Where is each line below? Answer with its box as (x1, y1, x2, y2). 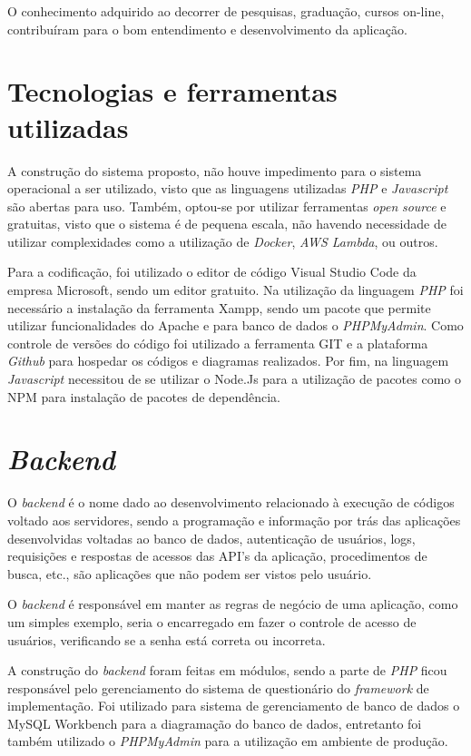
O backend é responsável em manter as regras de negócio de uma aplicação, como (7, 594, 458, 614)
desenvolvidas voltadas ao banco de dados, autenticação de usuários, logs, (7, 528, 416, 547)
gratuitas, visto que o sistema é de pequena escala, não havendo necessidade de (7, 214, 446, 233)
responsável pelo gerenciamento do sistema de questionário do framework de (7, 678, 429, 697)
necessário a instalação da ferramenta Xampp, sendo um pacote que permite (7, 298, 431, 317)
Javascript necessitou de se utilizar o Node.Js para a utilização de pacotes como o (7, 369, 461, 388)
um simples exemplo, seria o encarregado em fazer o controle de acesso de (7, 612, 417, 631)
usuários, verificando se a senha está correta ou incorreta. (7, 630, 326, 649)
